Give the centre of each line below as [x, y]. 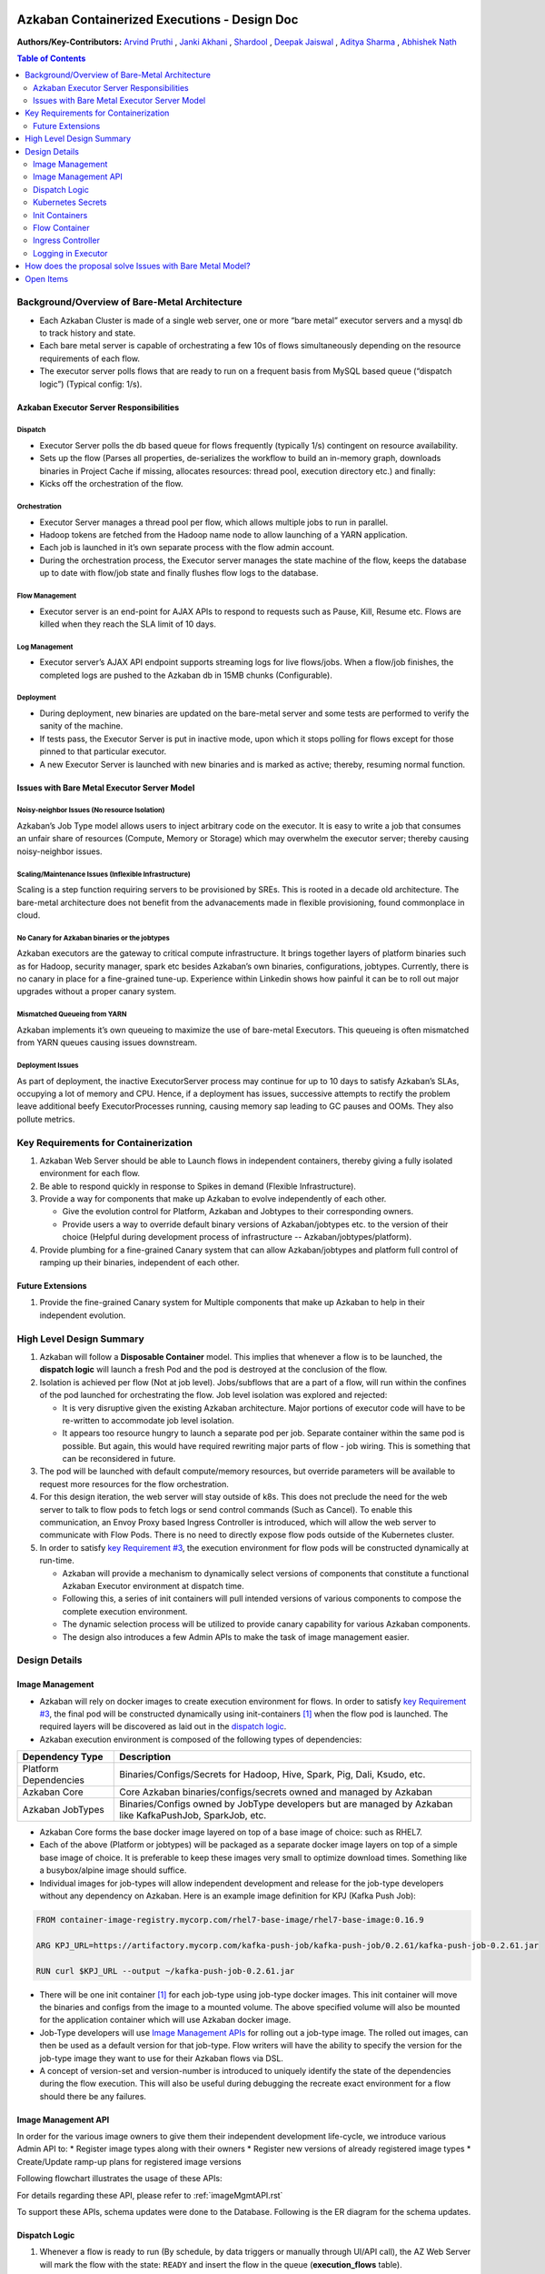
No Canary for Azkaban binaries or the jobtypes [93, 938]
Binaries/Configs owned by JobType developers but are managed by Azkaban [286, 1804]
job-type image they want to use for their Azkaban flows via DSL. [161, 2058]
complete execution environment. [125, 1611]
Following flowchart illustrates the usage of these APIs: [119, 2178]
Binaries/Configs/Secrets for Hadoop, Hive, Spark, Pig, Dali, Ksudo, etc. [272, 1775]
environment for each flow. [90, 1173]
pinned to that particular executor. [103, 751]
